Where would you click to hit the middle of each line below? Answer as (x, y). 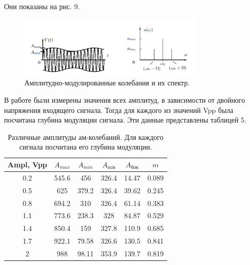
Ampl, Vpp (27, 165)
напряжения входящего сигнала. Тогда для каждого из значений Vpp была (119, 110)
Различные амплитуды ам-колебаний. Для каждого (86, 137)
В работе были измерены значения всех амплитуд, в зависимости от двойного (125, 100)
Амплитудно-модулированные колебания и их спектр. (107, 83)
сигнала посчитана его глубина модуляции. (86, 147)
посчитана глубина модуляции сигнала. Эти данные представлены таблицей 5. (125, 120)
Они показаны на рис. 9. (42, 6)
